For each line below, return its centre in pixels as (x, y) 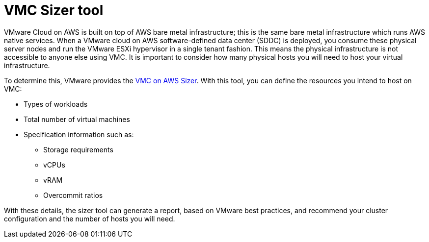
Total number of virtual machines (77, 119)
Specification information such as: (79, 134)
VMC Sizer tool (54, 10)
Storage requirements (78, 149)
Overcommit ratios (73, 195)
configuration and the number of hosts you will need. (90, 218)
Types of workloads (56, 104)
